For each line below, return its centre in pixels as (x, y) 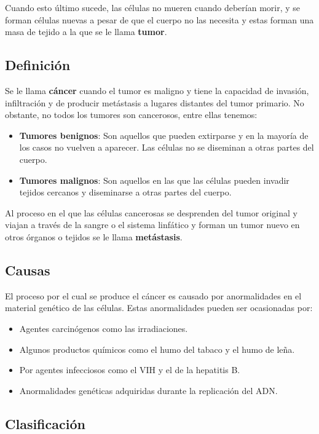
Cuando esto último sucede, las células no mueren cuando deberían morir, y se (153, 7)
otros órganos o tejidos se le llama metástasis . (94, 236)
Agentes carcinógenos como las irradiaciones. (104, 328)
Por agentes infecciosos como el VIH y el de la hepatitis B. (130, 370)
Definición (38, 65)
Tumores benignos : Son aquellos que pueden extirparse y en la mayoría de (164, 135)
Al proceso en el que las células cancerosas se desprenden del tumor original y (151, 212)
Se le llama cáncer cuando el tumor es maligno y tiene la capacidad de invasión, (157, 90)
